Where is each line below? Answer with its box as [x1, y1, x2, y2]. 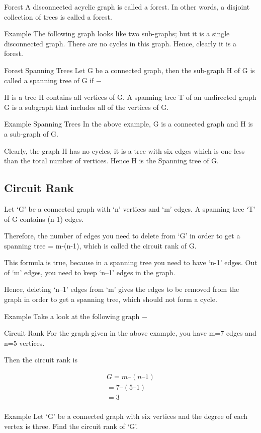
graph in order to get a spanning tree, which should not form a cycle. [4, 294, 217, 304]
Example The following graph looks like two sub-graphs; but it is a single [4, 28, 230, 39]
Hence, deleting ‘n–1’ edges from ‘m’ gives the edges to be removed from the [4, 284, 239, 294]
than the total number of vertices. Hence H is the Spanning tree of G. [4, 155, 219, 166]
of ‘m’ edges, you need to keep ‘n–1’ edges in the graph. [4, 267, 176, 277]
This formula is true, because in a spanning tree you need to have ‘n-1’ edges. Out [4, 257, 257, 268]
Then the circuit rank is [4, 354, 77, 365]
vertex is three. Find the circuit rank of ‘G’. [4, 420, 138, 431]
